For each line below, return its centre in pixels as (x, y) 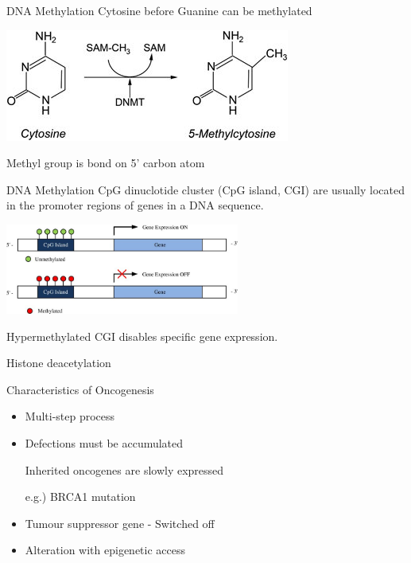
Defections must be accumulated (104, 442)
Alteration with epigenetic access (105, 550)
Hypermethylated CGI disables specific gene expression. (142, 336)
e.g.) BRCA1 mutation (80, 497)
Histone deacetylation (59, 363)
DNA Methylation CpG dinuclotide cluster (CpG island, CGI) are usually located (205, 189)
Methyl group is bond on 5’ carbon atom (106, 163)
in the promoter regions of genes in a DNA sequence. (135, 205)
